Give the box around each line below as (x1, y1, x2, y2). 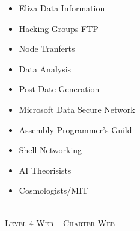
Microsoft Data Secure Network (19, 103, 135, 115)
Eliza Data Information (19, 2, 105, 14)
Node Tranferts (19, 42, 75, 55)
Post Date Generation (19, 83, 100, 95)
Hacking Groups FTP (19, 22, 99, 34)
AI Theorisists (19, 163, 72, 176)
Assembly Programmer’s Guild (19, 123, 132, 136)
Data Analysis (19, 62, 72, 75)
